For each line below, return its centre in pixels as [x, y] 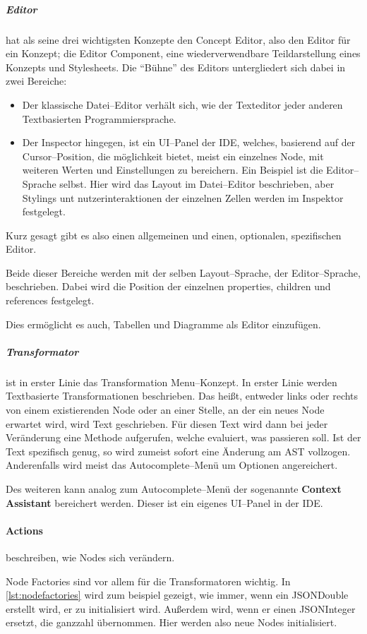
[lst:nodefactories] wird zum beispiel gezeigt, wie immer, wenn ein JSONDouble [177, 595]
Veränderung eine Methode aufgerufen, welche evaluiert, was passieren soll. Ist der [183, 437]
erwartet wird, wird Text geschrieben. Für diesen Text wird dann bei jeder [167, 423]
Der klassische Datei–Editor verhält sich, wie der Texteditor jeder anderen [182, 104]
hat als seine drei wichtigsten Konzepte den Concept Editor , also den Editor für [178, 39]
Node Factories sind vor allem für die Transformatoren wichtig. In [148, 581]
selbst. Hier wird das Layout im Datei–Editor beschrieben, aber [197, 183]
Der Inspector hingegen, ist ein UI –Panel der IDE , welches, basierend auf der [189, 142]
